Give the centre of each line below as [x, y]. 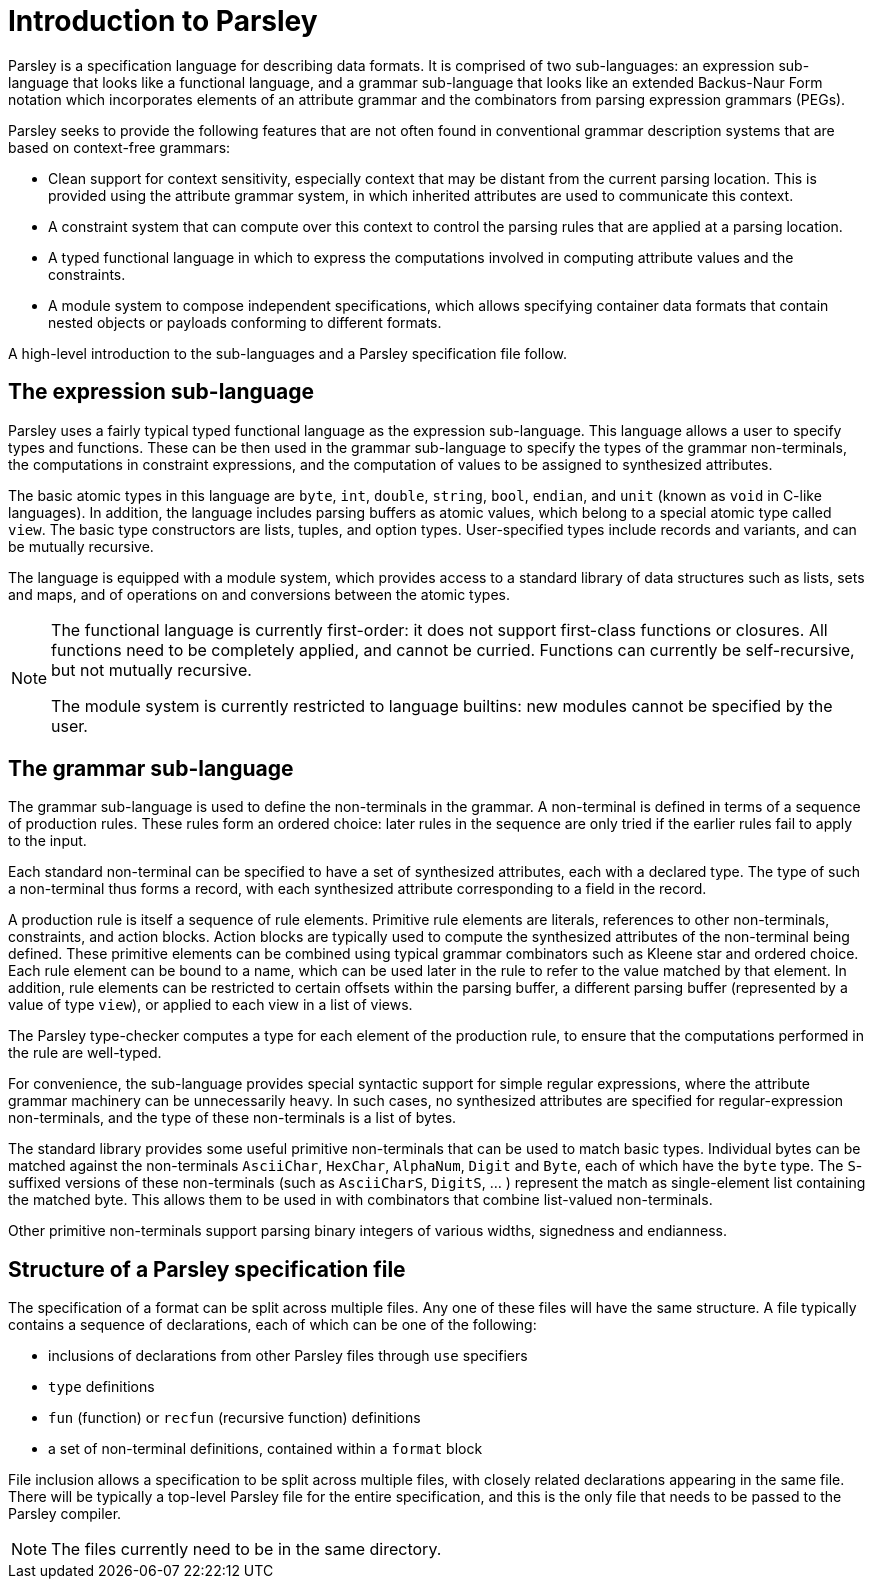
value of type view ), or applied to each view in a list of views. [210, 1005]
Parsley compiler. [65, 1514]
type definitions [101, 1387]
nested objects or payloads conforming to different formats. [245, 322]
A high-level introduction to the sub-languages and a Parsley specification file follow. [288, 353]
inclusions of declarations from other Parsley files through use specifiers [288, 1356]
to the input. [47, 841]
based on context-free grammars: [119, 147]
